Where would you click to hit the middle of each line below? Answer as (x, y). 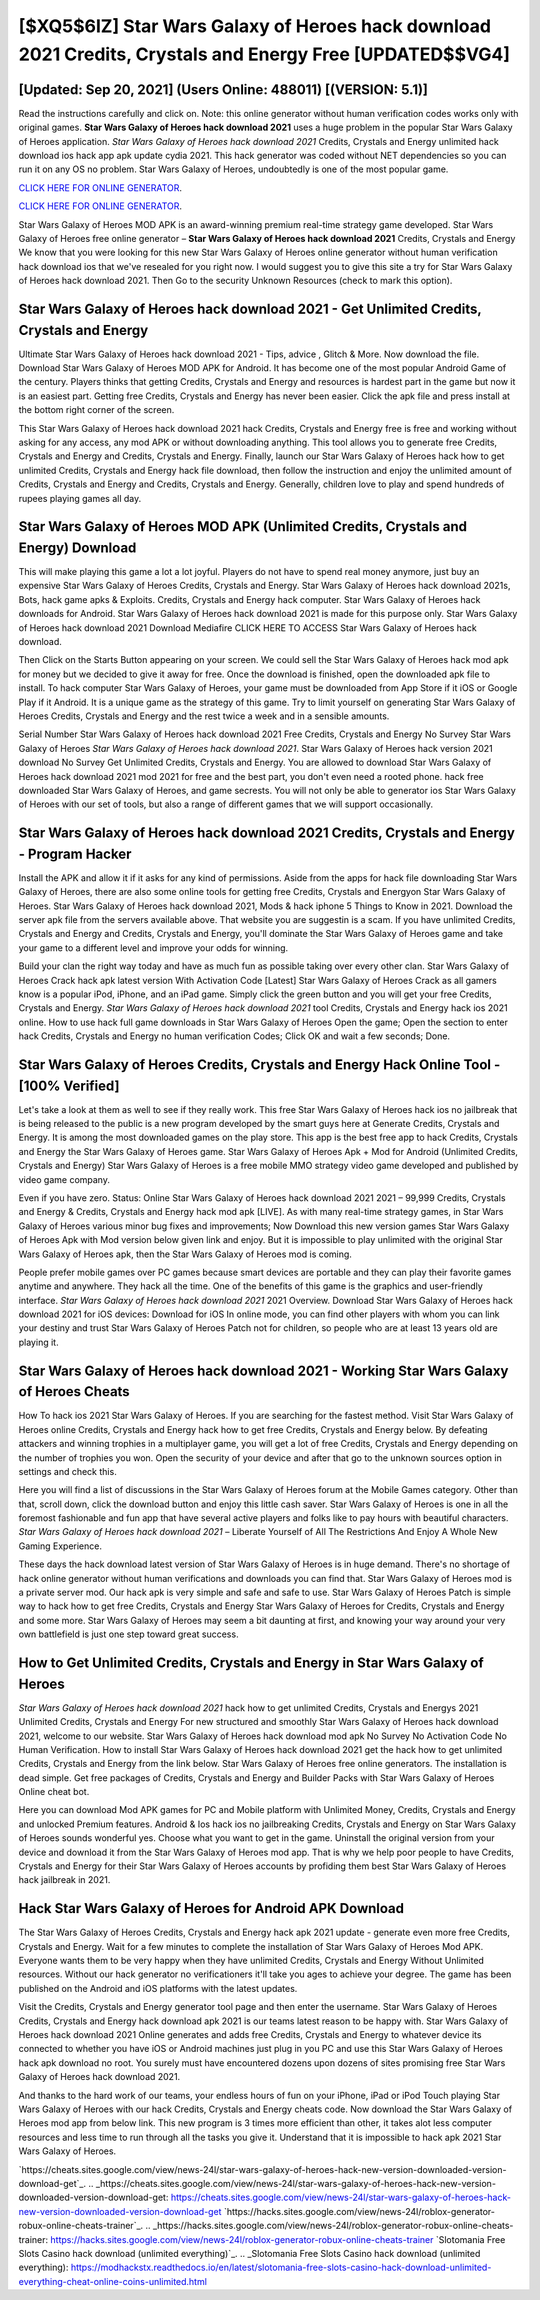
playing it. (38, 1342)
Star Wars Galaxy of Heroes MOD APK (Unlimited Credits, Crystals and (242, 526)
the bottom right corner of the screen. (96, 410)
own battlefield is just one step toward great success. (128, 1634)
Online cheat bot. (54, 1792)
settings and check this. (67, 1471)
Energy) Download (77, 547)
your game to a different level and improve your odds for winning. (153, 947)
